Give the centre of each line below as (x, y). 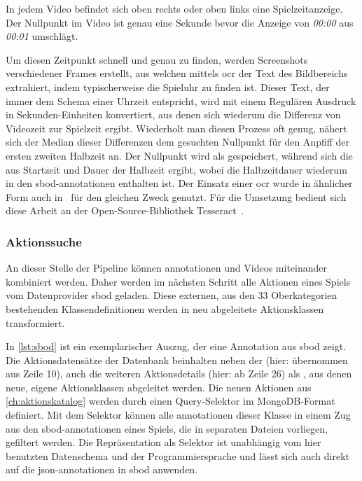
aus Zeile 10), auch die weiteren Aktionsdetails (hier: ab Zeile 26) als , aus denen (179, 374)
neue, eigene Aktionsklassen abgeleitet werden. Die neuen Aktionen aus (159, 387)
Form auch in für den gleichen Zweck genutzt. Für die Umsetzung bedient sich (176, 196)
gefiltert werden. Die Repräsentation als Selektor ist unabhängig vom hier (163, 442)
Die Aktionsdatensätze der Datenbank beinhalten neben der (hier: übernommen (177, 360)
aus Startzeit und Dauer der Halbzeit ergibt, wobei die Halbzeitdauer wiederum (176, 169)
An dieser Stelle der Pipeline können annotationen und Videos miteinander (167, 268)
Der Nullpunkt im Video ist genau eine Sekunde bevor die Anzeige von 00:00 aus (180, 22)
